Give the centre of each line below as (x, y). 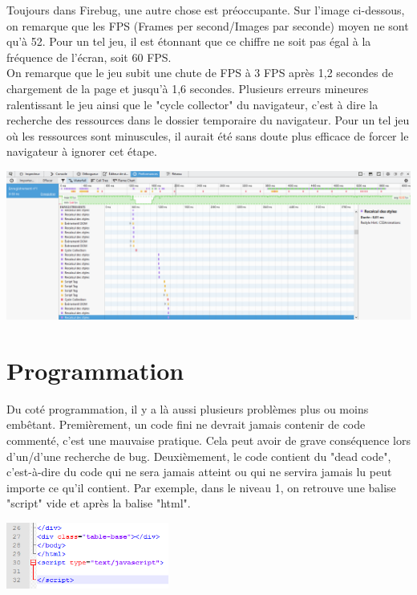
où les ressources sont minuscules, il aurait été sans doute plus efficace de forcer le (208, 135)
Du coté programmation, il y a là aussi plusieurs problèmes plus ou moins (188, 408)
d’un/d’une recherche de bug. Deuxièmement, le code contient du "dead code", (199, 456)
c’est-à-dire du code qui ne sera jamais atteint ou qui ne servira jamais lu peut (199, 472)
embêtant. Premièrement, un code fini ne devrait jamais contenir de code (186, 424)
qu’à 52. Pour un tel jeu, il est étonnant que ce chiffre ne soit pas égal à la (189, 41)
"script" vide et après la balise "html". (99, 503)
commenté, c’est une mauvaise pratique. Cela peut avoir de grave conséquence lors (208, 440)
